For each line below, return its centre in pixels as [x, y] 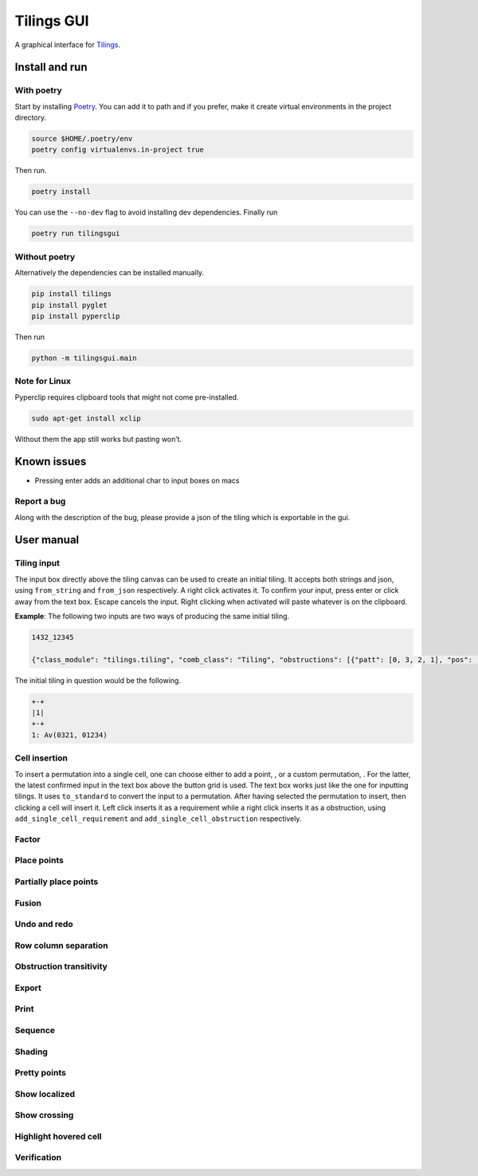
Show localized [45, 1094]
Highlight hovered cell [59, 1136]
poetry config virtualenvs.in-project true [118, 150]
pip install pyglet [69, 305]
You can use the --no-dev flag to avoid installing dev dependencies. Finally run [146, 212]
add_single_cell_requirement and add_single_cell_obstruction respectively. [158, 819]
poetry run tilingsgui [76, 234]
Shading [31, 1052]
